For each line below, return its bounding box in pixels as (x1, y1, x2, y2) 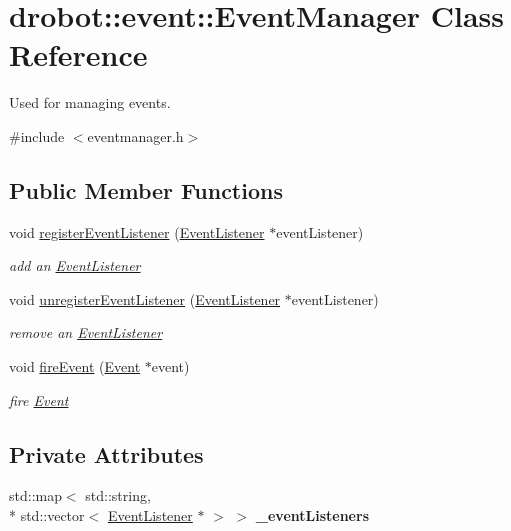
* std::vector (9, 505, 85, 526)
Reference (9, 34, 148, 75)
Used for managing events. (9, 92, 171, 113)
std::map (9, 485, 62, 506)
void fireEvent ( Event (9, 356, 141, 377)
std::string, (85, 485, 151, 506)
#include (9, 125, 65, 146)
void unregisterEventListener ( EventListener (9, 288, 281, 309)
